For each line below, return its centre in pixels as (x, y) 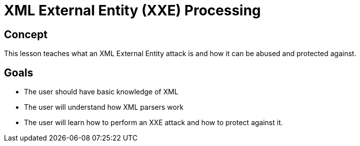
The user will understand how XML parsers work (104, 107)
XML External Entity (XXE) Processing (133, 10)
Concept (26, 34)
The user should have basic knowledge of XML (101, 92)
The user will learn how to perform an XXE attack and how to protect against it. (154, 123)
